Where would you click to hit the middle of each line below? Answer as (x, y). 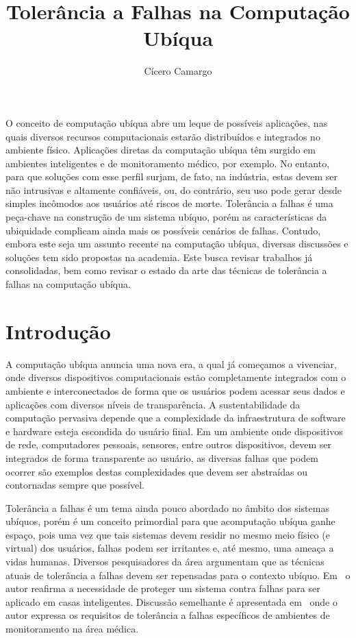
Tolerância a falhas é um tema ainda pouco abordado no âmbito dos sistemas (167, 507)
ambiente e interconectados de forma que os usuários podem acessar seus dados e (175, 390)
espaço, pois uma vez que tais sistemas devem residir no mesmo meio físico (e (168, 534)
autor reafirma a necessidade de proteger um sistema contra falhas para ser (163, 588)
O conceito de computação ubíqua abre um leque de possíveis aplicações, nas (167, 122)
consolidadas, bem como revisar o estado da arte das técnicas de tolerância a (166, 270)
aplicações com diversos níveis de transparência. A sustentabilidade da (153, 404)
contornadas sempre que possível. (75, 485)
